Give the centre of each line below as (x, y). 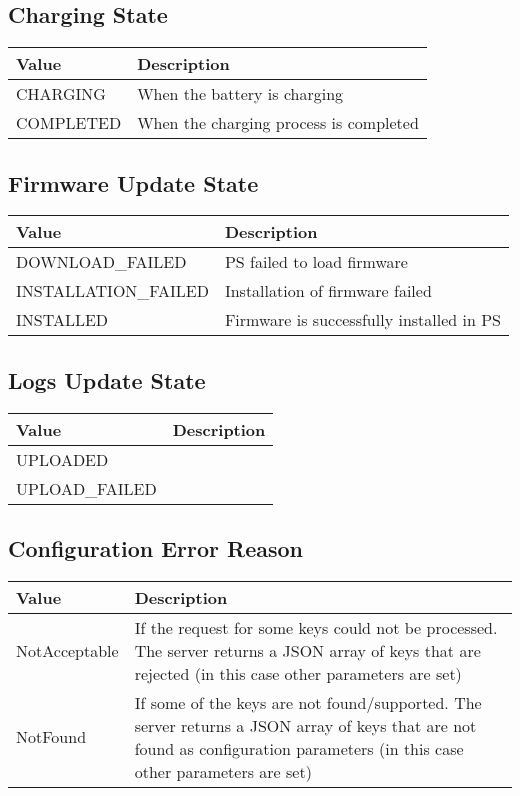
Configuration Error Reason (155, 548)
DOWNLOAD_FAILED (101, 262)
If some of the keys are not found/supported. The (308, 702)
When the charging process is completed (278, 123)
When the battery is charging (240, 94)
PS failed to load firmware (316, 262)
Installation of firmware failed (328, 291)
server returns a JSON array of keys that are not (305, 725)
